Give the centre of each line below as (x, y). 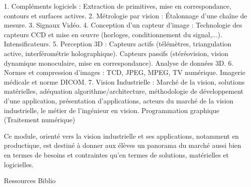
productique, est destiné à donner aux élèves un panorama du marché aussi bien (123, 145)
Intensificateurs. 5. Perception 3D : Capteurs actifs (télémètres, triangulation (118, 44)
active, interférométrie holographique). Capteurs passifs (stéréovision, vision (116, 53)
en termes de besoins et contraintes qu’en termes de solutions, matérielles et (117, 154)
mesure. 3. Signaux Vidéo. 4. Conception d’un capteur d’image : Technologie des (123, 25)
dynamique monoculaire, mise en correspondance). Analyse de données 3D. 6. (119, 63)
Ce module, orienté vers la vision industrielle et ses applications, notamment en (121, 136)
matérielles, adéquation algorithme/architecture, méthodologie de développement (124, 91)
